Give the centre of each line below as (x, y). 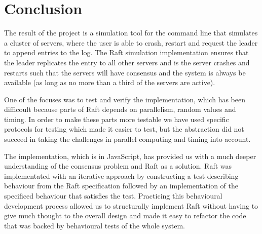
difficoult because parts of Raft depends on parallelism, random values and (120, 109)
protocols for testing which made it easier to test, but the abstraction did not (124, 129)
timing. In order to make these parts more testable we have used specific (117, 119)
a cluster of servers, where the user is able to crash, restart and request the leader (131, 42)
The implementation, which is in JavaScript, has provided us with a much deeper (130, 156)
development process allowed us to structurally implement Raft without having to (131, 205)
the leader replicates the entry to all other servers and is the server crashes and (127, 62)
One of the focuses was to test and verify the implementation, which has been (125, 99)
